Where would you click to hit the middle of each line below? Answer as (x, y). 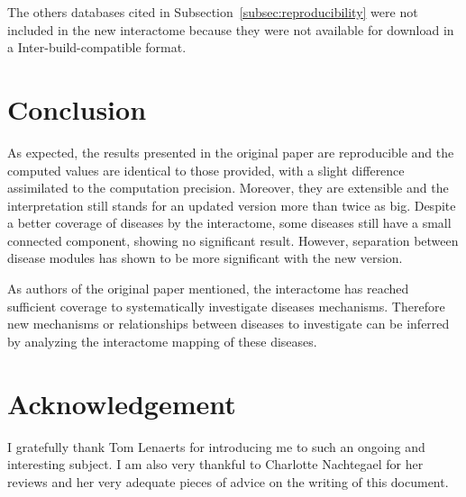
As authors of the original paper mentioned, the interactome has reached (208, 289)
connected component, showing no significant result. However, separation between (233, 240)
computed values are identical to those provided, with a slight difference (206, 170)
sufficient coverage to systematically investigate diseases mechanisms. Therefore (226, 306)
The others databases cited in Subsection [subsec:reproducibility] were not (213, 12)
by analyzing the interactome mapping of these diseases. (162, 341)
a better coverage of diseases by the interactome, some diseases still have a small (229, 223)
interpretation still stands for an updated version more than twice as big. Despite (232, 205)
